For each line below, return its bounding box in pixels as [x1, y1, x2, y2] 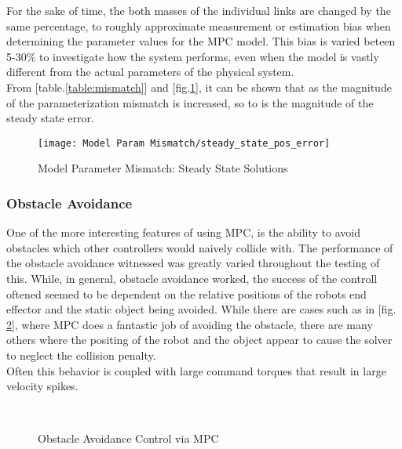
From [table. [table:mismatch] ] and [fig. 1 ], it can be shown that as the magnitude [6, 78, 392, 95]
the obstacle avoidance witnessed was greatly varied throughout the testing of [6, 255, 380, 271]
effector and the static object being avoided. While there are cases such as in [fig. [6, 301, 397, 317]
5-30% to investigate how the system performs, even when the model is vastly [6, 48, 379, 64]
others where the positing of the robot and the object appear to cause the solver [6, 331, 393, 348]
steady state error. [6, 110, 94, 126]
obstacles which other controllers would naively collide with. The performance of [6, 239, 393, 255]
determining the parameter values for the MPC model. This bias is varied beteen [6, 33, 396, 49]
